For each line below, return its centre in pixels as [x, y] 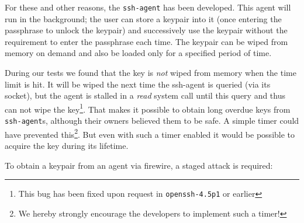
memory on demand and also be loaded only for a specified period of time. [138, 53]
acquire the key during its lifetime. [67, 145]
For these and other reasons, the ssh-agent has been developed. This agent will [148, 7]
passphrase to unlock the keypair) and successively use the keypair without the [146, 30]
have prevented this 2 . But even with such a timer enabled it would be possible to [150, 133]
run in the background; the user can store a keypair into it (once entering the [143, 18]
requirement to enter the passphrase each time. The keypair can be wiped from [146, 41]
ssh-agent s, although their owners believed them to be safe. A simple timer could [152, 121]
